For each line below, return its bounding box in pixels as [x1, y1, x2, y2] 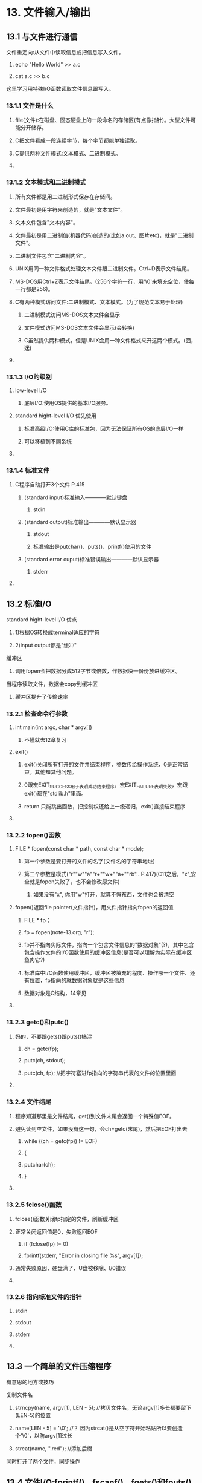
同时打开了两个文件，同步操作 [6, 1458, 80, 1465]
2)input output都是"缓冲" [14, 642, 77, 649]
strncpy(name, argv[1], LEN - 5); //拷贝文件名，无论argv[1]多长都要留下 [14, 1404, 192, 1412]
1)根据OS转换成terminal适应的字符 [14, 629, 100, 636]
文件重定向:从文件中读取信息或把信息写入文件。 [6, 49, 125, 56]
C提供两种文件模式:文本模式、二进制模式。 [14, 149, 122, 157]
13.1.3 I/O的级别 [6, 373, 52, 381]
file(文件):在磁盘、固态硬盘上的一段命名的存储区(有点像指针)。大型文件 [14, 116, 191, 124]
